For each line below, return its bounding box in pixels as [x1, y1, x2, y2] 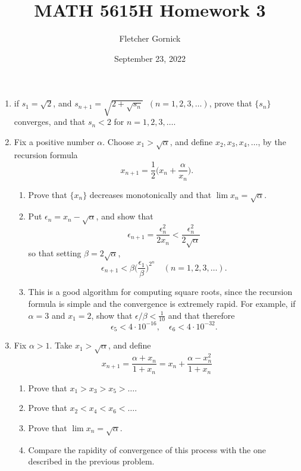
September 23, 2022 [114, 52, 186, 64]
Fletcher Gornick [119, 32, 181, 45]
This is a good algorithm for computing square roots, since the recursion [28, 285, 293, 298]
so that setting [28, 246, 81, 259]
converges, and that [14, 115, 86, 128]
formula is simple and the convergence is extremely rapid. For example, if [28, 297, 296, 309]
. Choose [102, 135, 134, 147]
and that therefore [168, 309, 235, 321]
